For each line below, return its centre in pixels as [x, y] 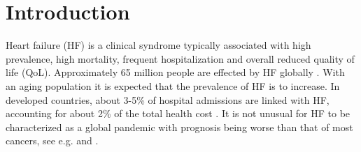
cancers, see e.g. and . [52, 140]
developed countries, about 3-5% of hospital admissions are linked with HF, [168, 99]
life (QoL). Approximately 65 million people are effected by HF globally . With [175, 72]
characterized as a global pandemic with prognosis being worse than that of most [179, 127]
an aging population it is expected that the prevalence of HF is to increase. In [173, 85]
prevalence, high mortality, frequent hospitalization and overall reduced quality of [180, 58]
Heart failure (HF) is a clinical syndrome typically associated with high [158, 45]
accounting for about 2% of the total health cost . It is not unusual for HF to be [178, 113]
